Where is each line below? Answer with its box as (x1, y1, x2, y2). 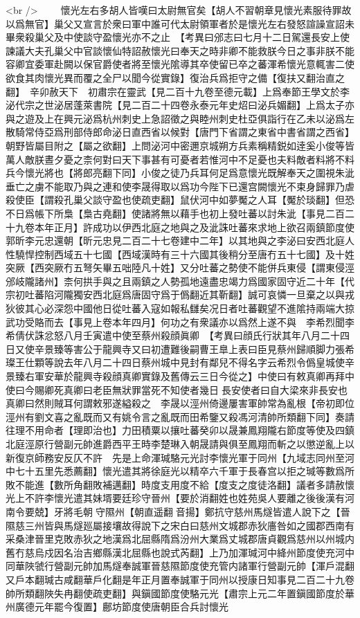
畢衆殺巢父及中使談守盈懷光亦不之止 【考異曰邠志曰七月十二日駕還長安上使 (6, 30, 350, 44)
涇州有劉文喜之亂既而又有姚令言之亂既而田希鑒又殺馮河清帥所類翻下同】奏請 (6, 409, 354, 424)
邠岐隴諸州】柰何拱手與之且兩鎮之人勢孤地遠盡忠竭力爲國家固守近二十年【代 (6, 273, 354, 288)
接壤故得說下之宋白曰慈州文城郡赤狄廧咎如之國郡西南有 (102, 518, 354, 532)
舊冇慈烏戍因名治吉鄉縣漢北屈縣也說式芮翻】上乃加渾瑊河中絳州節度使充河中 (6, 545, 354, 559)
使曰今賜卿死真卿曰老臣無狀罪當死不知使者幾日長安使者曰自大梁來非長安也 (6, 382, 348, 397)
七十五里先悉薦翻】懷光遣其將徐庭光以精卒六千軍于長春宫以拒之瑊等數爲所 (15, 464, 354, 478)
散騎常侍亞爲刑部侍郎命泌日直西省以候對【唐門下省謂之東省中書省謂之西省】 (6, 125, 354, 139)
